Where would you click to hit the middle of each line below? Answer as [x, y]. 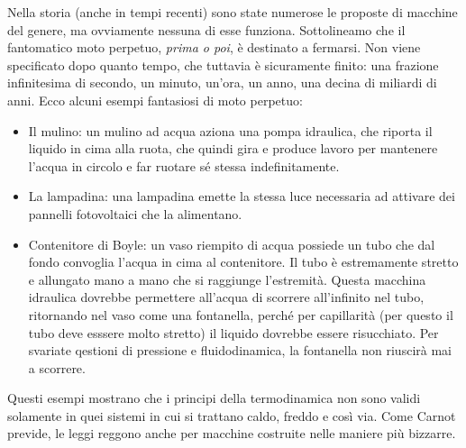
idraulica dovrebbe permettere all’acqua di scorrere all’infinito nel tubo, [226, 297]
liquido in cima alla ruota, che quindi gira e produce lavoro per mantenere [233, 148]
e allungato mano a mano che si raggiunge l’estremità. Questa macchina [227, 279]
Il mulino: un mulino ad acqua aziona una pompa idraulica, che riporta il [230, 130]
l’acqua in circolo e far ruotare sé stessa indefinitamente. [184, 165]
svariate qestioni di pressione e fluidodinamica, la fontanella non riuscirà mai [240, 350]
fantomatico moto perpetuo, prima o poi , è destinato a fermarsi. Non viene [214, 47]
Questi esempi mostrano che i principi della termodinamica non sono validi [214, 398]
